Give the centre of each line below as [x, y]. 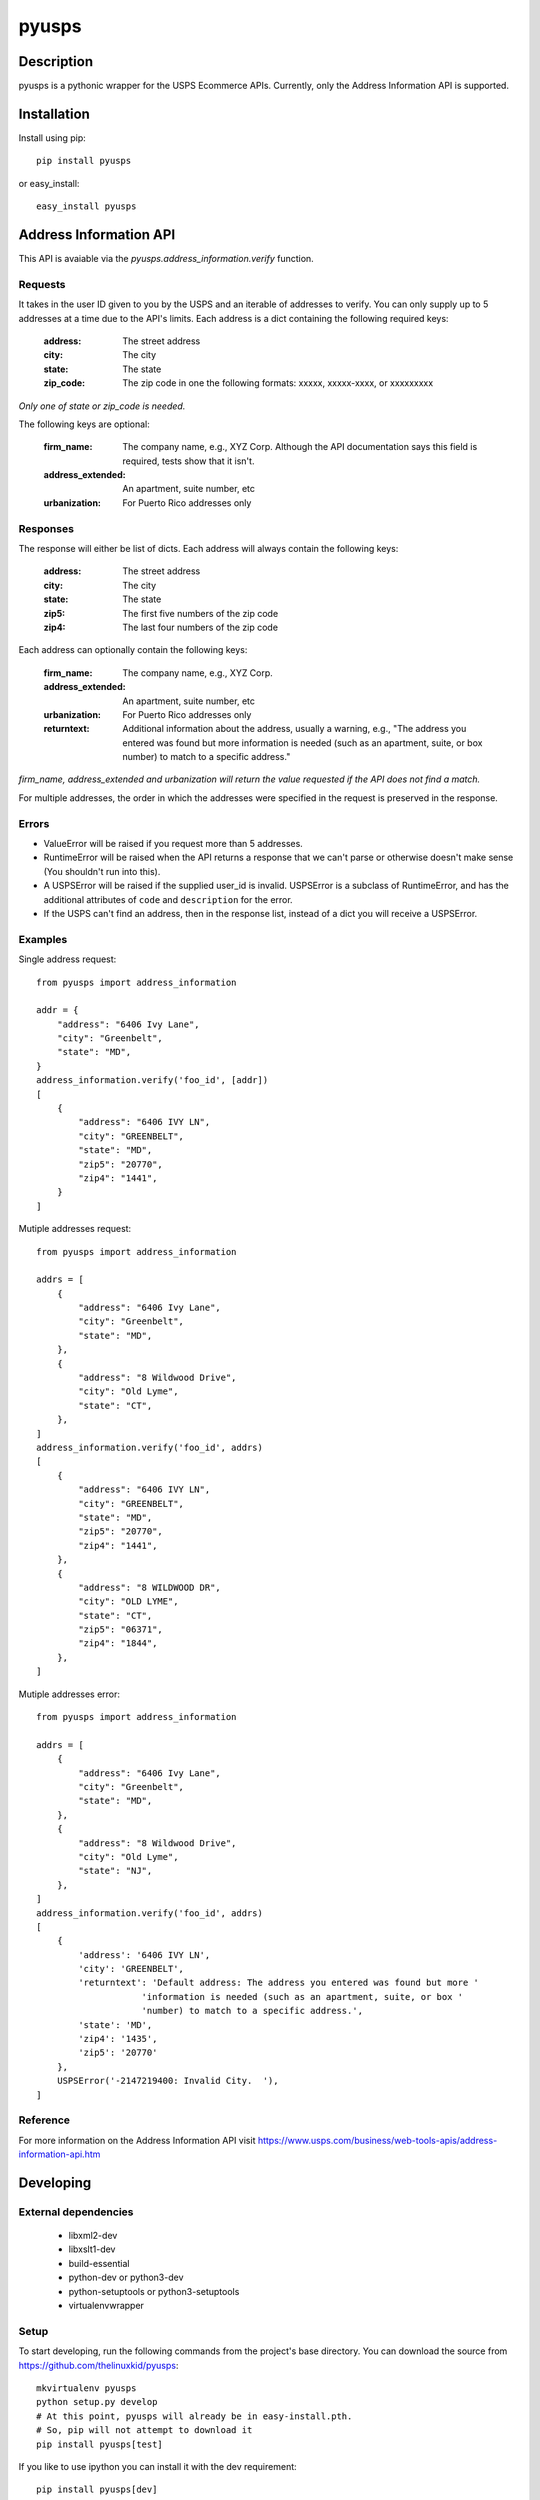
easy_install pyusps [86, 206]
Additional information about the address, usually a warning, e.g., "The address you [294, 729]
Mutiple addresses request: [75, 1229]
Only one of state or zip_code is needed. [102, 406]
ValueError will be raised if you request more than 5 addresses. [173, 844]
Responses [46, 528]
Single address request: [67, 959]
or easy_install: [49, 183]
